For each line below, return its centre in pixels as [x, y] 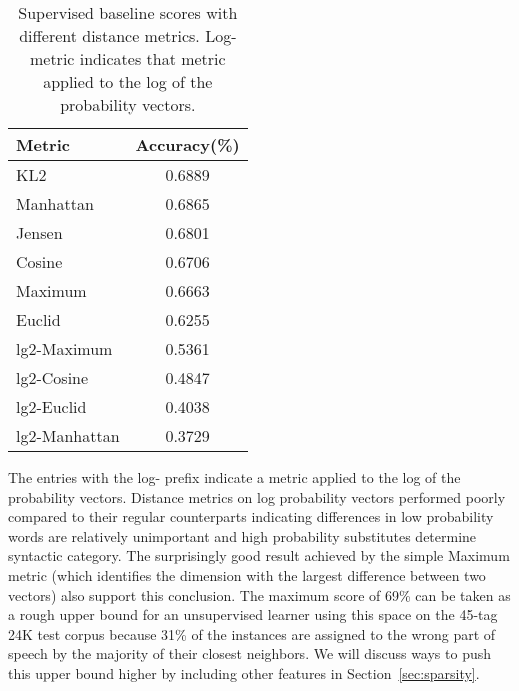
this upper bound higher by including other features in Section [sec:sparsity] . [244, 672]
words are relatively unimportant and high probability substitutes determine [242, 535]
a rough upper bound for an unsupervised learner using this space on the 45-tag [253, 614]
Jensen [39, 232]
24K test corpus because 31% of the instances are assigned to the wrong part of [252, 633]
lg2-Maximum [64, 348]
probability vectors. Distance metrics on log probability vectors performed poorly [257, 496]
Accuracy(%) [187, 144]
